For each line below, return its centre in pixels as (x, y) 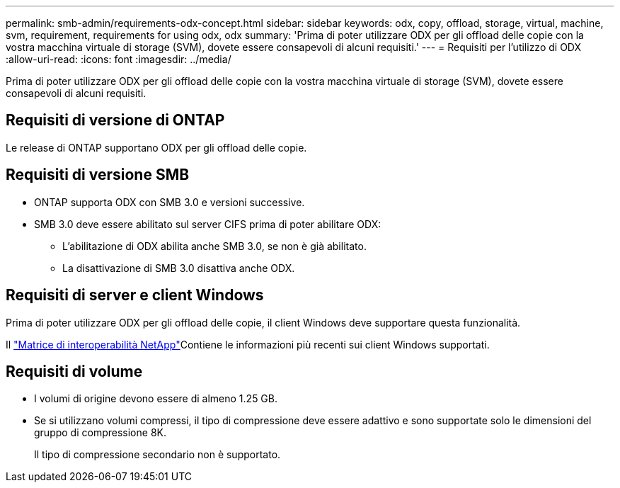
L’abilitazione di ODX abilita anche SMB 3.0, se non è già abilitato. (214, 246)
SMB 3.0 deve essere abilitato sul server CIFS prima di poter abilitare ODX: (208, 224)
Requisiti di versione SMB (98, 175)
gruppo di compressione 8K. (100, 433)
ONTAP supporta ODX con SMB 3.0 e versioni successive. (170, 202)
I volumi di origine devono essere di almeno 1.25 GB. (156, 399)
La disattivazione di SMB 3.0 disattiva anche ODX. (179, 268)
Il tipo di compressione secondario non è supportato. (157, 455)
